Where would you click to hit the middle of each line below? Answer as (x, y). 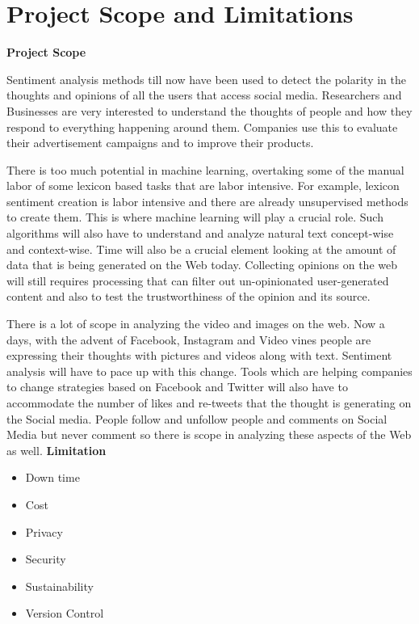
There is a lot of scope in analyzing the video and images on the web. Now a (196, 324)
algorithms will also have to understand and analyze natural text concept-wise (200, 233)
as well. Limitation (57, 450)
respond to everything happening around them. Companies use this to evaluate (202, 126)
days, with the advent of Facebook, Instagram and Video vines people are (189, 339)
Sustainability (59, 586)
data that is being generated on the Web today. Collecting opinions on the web (202, 265)
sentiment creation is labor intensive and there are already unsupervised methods (207, 201)
